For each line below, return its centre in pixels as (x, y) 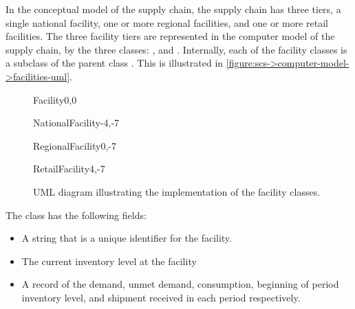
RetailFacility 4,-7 (69, 169)
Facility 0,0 (55, 99)
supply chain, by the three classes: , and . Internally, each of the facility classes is (176, 49)
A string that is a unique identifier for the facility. (127, 238)
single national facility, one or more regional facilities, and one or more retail (167, 22)
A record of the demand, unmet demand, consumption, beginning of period (180, 284)
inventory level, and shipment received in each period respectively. (161, 297)
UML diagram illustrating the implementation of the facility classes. (177, 191)
